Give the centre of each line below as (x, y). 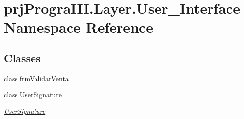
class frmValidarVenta (36, 78)
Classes (22, 58)
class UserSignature (33, 94)
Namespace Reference (78, 27)
